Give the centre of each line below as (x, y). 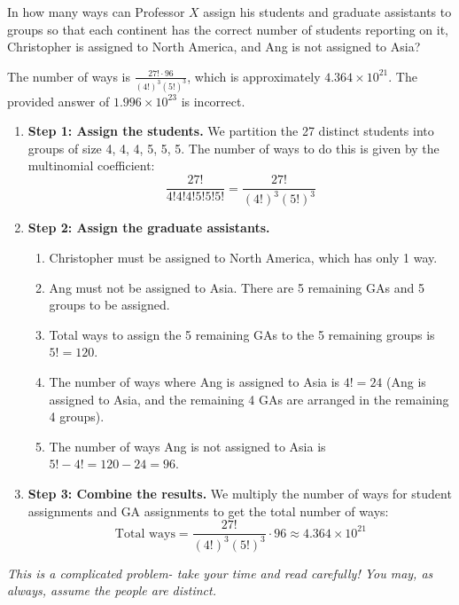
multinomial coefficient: (91, 165)
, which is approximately (254, 76)
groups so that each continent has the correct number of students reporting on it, (228, 29)
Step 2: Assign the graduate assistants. (149, 228)
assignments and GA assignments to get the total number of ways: (208, 511)
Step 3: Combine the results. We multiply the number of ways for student (240, 493)
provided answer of (58, 101)
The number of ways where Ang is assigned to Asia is (194, 381)
